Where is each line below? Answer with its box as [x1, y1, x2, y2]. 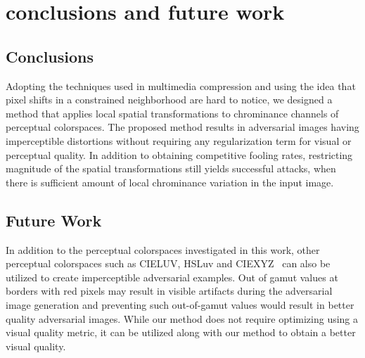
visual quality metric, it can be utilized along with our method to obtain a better [6, 325, 356, 340]
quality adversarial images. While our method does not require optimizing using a [6, 311, 359, 326]
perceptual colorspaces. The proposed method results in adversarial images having [6, 120, 359, 134]
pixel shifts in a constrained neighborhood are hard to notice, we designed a [6, 92, 333, 107]
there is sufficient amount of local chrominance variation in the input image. [6, 174, 334, 189]
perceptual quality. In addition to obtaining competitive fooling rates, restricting [6, 147, 353, 162]
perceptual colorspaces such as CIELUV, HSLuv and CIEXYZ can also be [6, 256, 331, 271]
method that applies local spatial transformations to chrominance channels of [6, 106, 339, 120]
